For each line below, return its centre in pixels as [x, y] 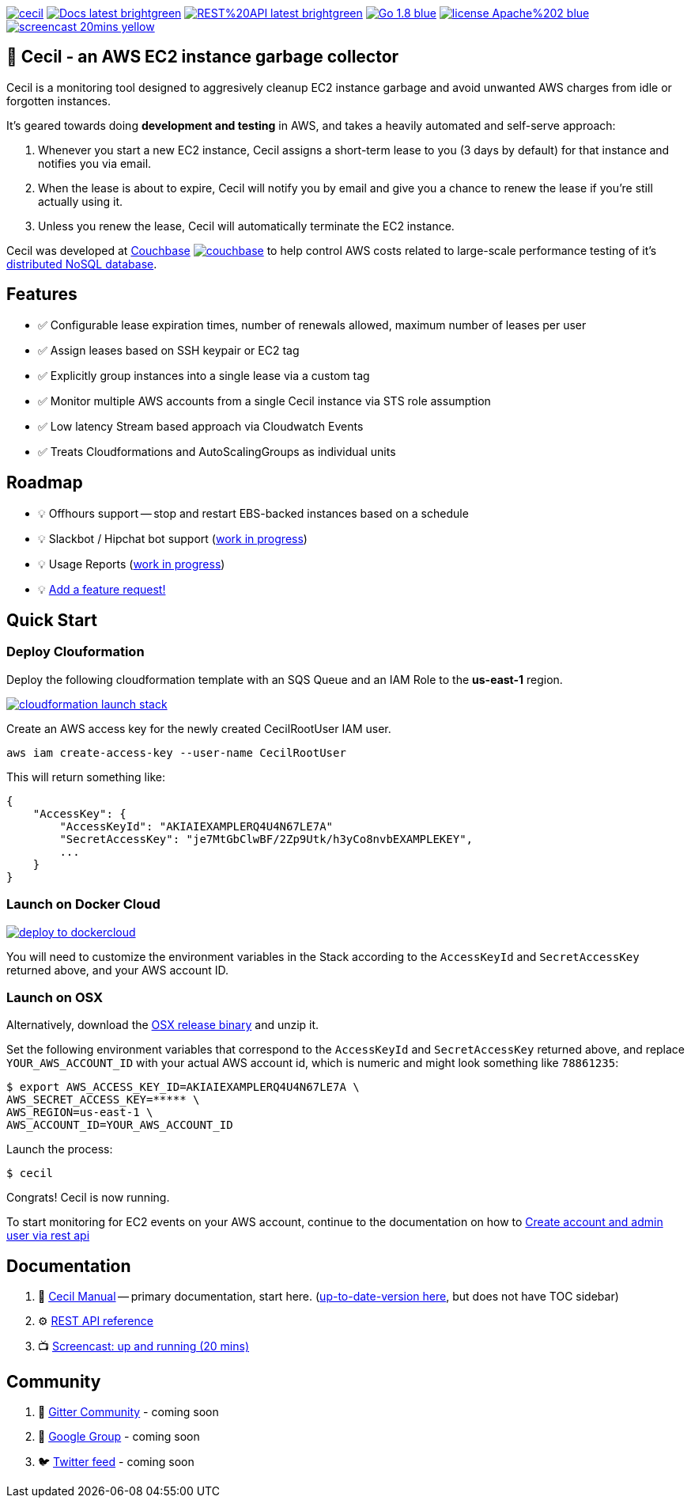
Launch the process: [60, 1149]
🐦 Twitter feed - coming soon [116, 1461]
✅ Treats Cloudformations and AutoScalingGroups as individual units [217, 451]
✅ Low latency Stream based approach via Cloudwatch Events [201, 426]
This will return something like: [86, 777]
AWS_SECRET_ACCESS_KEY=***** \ [103, 1100]
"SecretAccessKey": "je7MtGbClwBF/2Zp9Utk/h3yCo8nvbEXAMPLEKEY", [266, 839]
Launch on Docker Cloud [83, 904]
